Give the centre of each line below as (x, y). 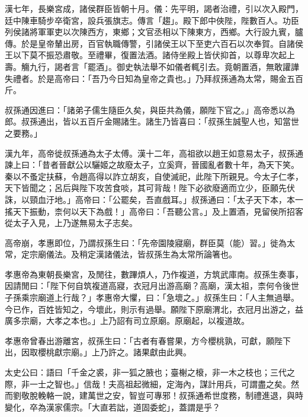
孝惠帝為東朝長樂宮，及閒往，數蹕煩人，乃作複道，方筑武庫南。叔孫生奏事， (154, 274)
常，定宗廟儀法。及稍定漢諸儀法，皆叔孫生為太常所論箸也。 (121, 254)
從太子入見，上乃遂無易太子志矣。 (71, 223)
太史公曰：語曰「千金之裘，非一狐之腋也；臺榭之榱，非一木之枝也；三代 (146, 372)
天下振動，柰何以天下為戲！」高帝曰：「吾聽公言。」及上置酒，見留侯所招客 (158, 211)
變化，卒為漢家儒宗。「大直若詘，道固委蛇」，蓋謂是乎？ (113, 407)
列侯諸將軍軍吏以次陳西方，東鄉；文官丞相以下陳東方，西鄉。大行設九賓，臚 (154, 32)
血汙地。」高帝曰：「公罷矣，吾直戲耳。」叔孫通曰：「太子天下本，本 (166, 199)
